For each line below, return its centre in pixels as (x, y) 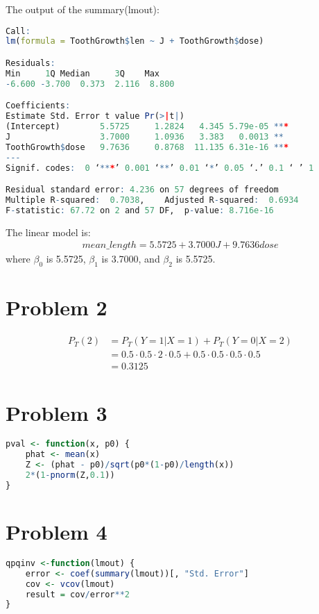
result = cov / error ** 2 (78, 594)
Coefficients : (38, 106)
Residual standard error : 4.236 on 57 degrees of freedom (142, 190)
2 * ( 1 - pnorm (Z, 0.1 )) (70, 475)
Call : (18, 31)
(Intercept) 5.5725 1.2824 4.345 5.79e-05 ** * (147, 127)
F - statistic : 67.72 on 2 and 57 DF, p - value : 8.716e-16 (140, 210)
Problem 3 (57, 412)
